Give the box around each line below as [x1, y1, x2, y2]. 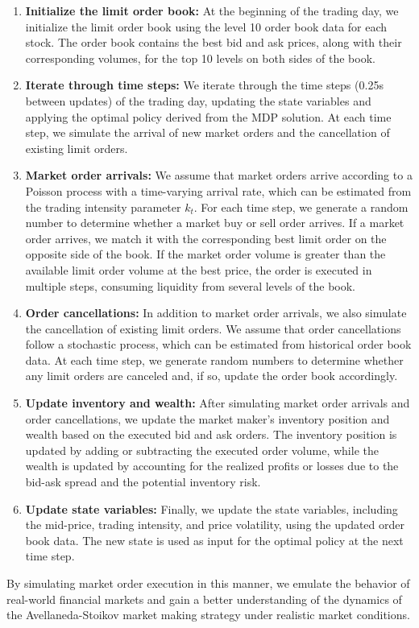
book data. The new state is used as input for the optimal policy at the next [25, 531, 404, 548]
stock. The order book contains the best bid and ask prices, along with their [25, 34, 402, 51]
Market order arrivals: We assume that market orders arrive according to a [25, 167, 413, 184]
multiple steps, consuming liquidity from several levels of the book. [25, 277, 355, 294]
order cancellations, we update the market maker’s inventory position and [25, 410, 390, 427]
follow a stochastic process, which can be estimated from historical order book [25, 336, 412, 353]
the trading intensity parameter [25, 198, 181, 215]
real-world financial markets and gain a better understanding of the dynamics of [6, 590, 402, 607]
